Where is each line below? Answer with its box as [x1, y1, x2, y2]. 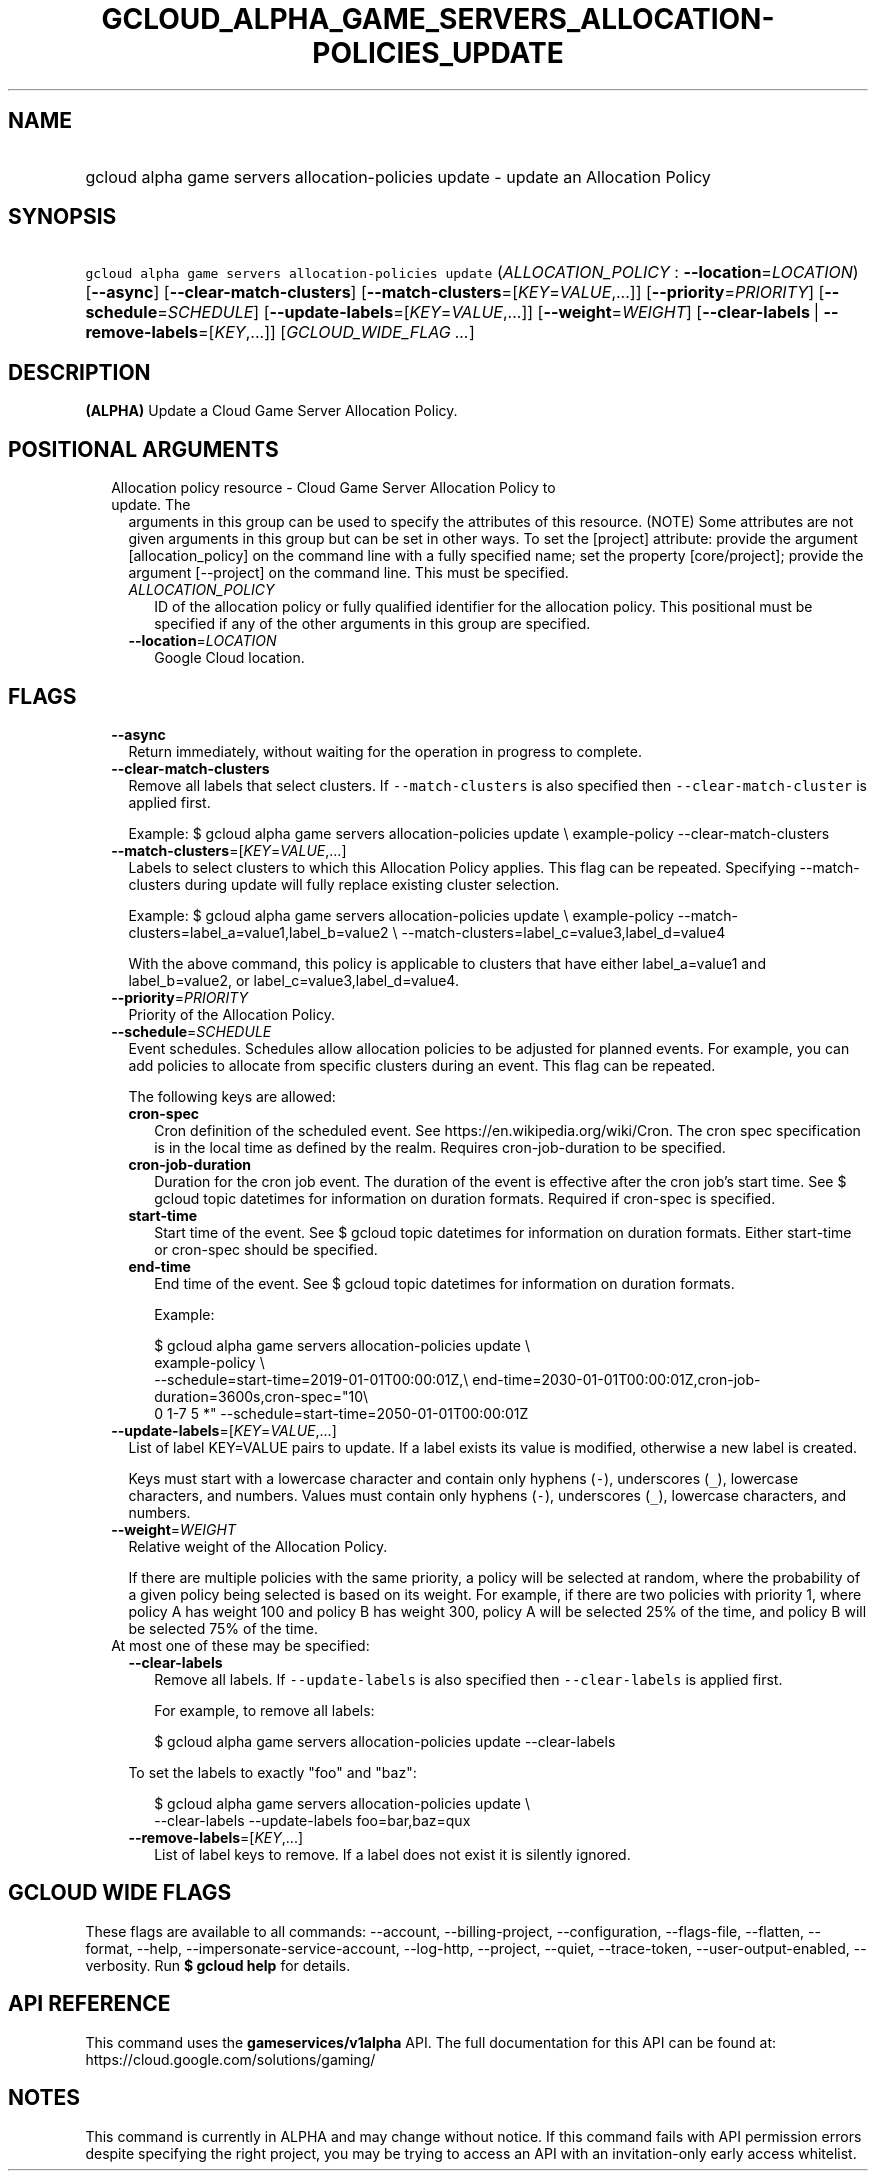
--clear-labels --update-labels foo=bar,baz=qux [154, 1811, 471, 1829]
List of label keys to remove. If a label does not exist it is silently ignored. [154, 1845, 631, 1863]
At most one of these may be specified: [111, 1636, 370, 1654]
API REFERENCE [8, 1991, 171, 2017]
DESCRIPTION [8, 359, 151, 385]
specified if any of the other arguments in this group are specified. [154, 615, 591, 633]
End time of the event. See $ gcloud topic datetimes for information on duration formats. [154, 1274, 735, 1292]
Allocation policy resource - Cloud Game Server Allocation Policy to [111, 479, 556, 497]
